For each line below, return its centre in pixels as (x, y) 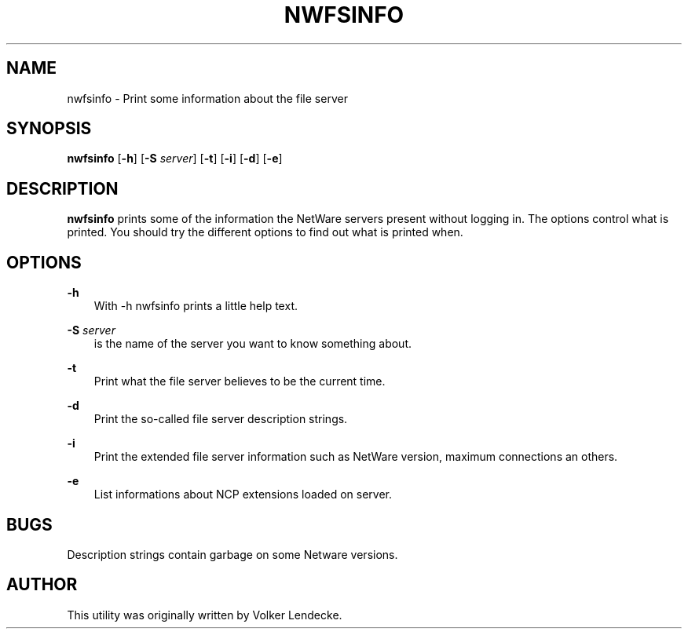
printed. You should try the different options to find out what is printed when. (265, 232)
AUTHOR (42, 585)
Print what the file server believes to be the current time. (240, 381)
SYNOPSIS (49, 129)
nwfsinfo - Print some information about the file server (207, 98)
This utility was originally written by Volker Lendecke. (205, 615)
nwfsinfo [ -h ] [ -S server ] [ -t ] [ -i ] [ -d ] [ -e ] (175, 159)
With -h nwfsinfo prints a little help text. (196, 306)
